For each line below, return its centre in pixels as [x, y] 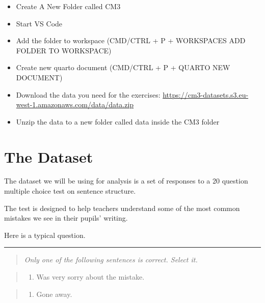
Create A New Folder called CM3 [68, 6]
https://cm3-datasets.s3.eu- [206, 94]
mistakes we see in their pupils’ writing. [66, 218]
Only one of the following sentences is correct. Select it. [111, 260]
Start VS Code [39, 23]
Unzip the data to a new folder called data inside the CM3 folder [118, 121]
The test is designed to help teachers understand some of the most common [122, 208]
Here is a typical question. [45, 235]
